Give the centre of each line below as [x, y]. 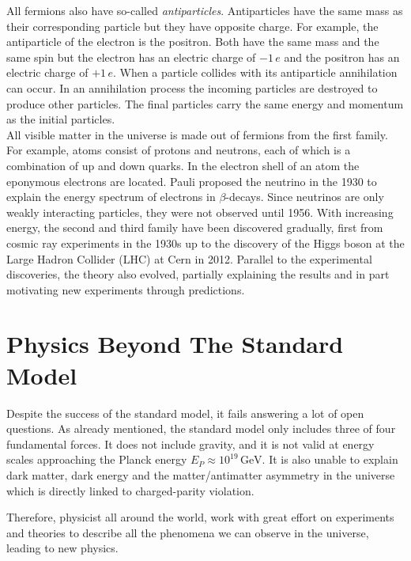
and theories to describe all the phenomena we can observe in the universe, [188, 532]
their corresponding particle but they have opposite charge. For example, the [192, 26]
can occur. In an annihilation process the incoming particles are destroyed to [192, 87]
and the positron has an [342, 57]
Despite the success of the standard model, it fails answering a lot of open [185, 413]
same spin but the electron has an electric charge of [131, 57]
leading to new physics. [62, 548]
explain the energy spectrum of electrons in [111, 197]
